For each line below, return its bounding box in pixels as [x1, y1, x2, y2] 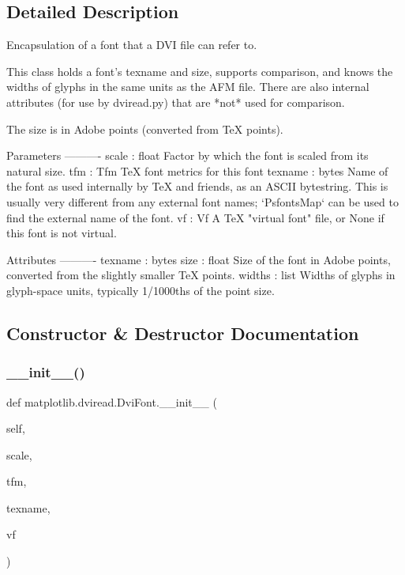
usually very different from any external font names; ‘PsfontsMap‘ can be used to [6, 193, 399, 210]
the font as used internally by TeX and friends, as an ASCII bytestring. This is [6, 178, 388, 195]
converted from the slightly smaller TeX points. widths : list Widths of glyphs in [6, 267, 396, 283]
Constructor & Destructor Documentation [6, 320, 359, 345]
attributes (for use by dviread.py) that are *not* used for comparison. [6, 93, 345, 110]
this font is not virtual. [6, 225, 117, 241]
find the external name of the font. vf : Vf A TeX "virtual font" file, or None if [6, 209, 384, 225]
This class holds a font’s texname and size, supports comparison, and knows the [6, 62, 393, 79]
